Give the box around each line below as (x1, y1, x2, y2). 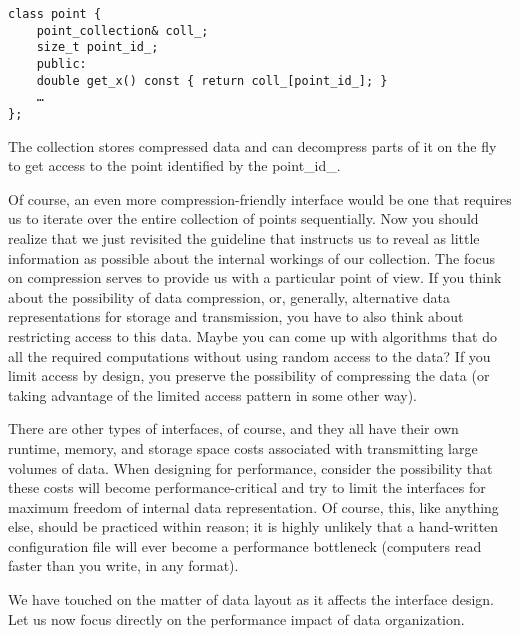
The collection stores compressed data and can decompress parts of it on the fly (8, 135, 497, 156)
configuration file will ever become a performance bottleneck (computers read (8, 535, 482, 556)
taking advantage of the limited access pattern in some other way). (8, 384, 417, 405)
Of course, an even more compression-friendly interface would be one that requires (8, 188, 512, 209)
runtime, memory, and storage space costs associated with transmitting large (8, 437, 478, 458)
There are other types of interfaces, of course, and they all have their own (8, 418, 459, 439)
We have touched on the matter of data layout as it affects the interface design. (8, 589, 494, 610)
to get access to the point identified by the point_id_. (8, 155, 341, 176)
